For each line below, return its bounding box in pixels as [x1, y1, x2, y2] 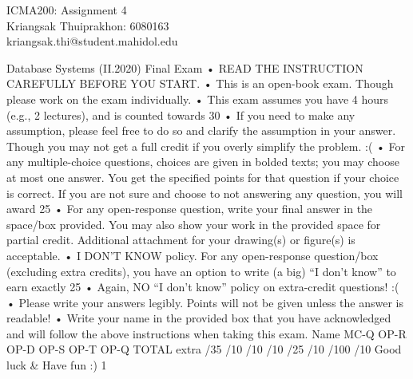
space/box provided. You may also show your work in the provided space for [6, 215, 381, 232]
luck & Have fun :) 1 [6, 357, 107, 373]
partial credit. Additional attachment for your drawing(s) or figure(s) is [6, 231, 355, 248]
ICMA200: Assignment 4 [6, 2, 127, 18]
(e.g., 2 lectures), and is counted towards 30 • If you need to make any [6, 106, 355, 123]
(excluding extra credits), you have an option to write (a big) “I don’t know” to [6, 263, 396, 279]
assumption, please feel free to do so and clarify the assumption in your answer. [6, 122, 396, 139]
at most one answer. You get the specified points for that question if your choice [6, 168, 399, 185]
